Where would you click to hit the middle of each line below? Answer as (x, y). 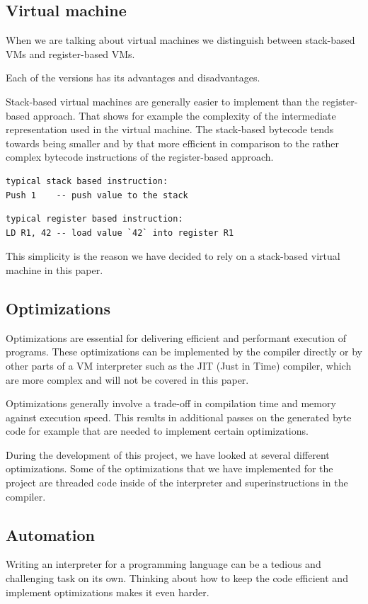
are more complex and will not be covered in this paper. (127, 379)
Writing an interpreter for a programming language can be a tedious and (163, 564)
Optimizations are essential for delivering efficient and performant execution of (176, 337)
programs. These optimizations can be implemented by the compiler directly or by (184, 352)
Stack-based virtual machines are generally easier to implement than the (162, 101)
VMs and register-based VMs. (70, 53)
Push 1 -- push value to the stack (97, 195)
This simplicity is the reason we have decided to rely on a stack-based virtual (173, 256)
